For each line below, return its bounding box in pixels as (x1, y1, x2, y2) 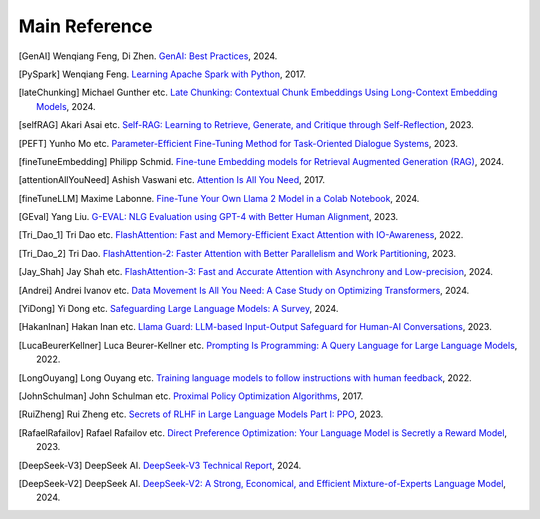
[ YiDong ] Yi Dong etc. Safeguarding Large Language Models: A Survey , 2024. (18, 303, 339, 315)
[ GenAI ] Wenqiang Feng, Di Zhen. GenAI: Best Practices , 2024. (18, 50, 278, 62)
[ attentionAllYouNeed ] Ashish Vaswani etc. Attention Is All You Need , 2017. (18, 174, 325, 186)
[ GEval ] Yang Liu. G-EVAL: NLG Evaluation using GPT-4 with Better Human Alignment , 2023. (18, 211, 399, 223)
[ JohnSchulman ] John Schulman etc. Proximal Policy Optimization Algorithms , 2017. (18, 390, 364, 402)
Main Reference (18, 15, 153, 37)
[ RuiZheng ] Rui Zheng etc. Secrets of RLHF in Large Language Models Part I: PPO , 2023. (18, 408, 384, 420)
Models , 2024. (36, 100, 96, 112)
